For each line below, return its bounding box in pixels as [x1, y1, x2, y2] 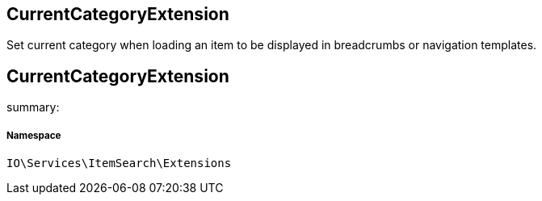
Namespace [6, 129, 61, 141]
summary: [6, 100, 60, 115]
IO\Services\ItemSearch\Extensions [6, 157, 232, 170]
